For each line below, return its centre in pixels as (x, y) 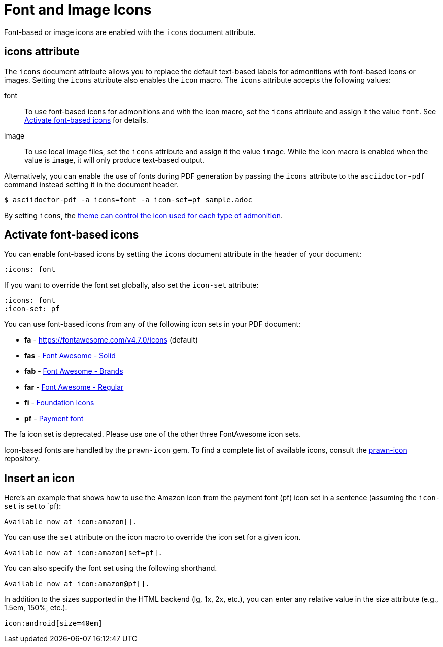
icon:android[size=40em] (53, 623)
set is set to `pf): (33, 506)
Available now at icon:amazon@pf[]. (77, 584)
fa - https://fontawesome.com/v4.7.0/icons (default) (111, 340)
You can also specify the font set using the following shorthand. (111, 568)
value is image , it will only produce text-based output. (114, 160)
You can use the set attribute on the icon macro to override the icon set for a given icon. (152, 537)
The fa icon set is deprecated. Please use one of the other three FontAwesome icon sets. (152, 434)
